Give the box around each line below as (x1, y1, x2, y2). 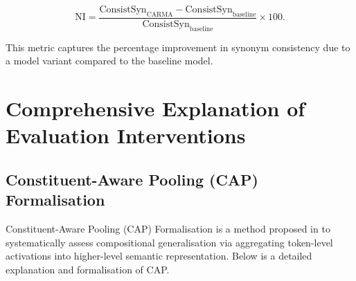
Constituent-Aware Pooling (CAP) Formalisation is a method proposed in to (6, 221, 330, 235)
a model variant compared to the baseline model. (6, 53, 213, 68)
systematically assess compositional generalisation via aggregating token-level (6, 235, 333, 249)
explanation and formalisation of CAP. (6, 262, 170, 276)
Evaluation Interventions (6, 121, 246, 149)
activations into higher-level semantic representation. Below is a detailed (6, 248, 312, 263)
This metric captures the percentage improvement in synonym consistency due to (6, 39, 350, 54)
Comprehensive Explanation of (6, 94, 305, 122)
